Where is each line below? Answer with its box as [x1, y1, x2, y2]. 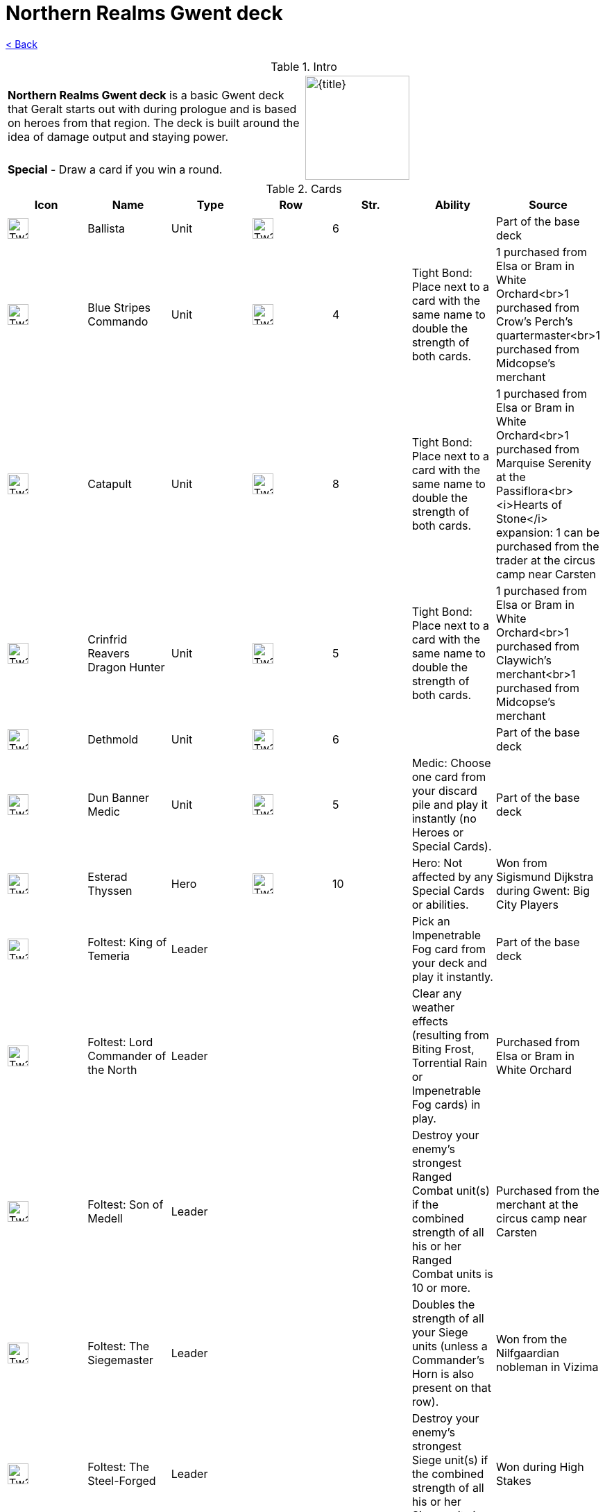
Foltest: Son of [87, 1197, 164, 1211]
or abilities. [411, 897, 469, 912]
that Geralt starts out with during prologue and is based [8, 101, 297, 116]
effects [411, 1014, 448, 1028]
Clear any [411, 986, 462, 1000]
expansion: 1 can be [496, 525, 599, 539]
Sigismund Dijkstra [496, 869, 594, 884]
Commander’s [411, 1352, 485, 1367]
